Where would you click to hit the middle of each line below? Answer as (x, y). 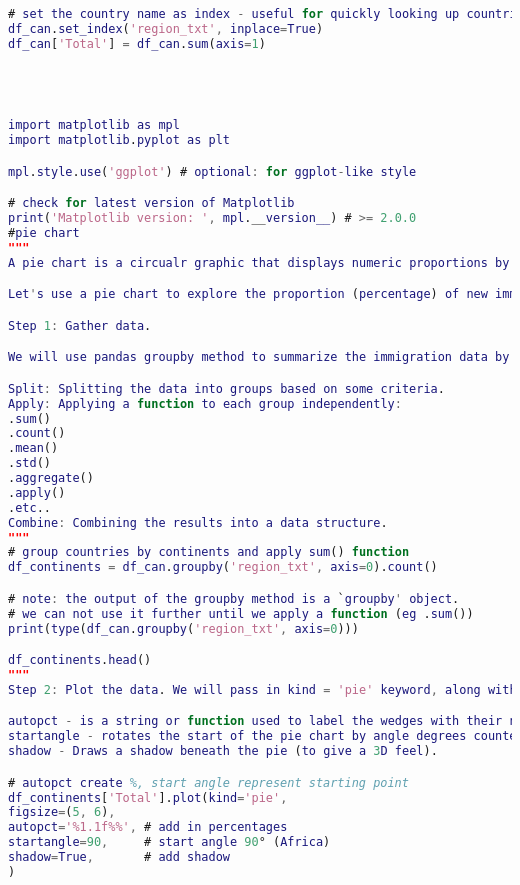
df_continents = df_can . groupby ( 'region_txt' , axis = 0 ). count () (223, 567)
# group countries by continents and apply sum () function (209, 552)
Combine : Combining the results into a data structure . (198, 522)
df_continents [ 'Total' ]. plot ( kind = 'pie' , (148, 797)
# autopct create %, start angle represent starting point (208, 782)
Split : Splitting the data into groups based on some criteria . (226, 388)
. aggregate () (51, 478)
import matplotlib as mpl (94, 125)
